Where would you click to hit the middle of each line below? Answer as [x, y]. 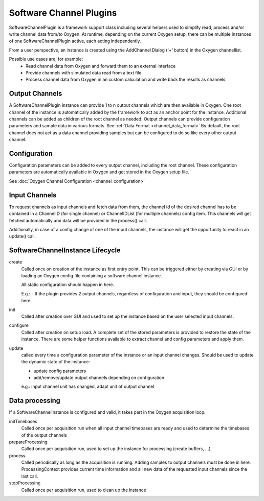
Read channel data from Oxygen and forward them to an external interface [101, 66]
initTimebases [23, 421]
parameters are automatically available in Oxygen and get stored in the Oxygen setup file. [99, 172]
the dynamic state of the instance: [56, 362]
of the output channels [44, 435]
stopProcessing [25, 483]
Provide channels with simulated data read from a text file [84, 72]
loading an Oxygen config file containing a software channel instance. [92, 275]
